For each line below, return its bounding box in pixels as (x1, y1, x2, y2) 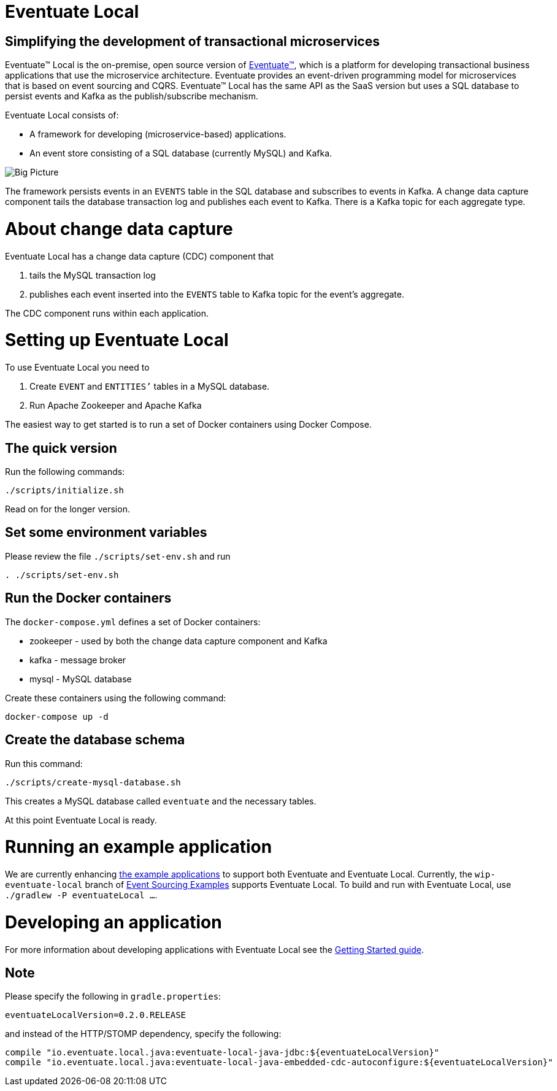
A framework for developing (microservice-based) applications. (29, 129, 286, 140)
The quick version (5, 440, 117, 456)
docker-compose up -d (5, 711, 109, 722)
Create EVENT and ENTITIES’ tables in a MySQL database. (29, 381, 270, 392)
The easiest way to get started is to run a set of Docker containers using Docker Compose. (5, 419, 372, 430)
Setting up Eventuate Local (5, 330, 229, 351)
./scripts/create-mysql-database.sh (5, 777, 181, 787)
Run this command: (5, 758, 83, 769)
